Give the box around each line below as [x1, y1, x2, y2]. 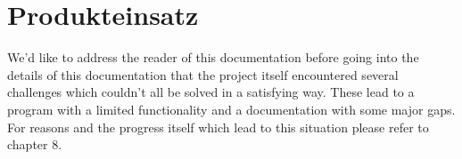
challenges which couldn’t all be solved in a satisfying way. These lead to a [7, 83, 415, 101]
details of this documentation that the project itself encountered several [7, 65, 399, 83]
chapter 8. [7, 135, 62, 154]
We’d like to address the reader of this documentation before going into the [7, 48, 419, 67]
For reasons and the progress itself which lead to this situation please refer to [7, 117, 429, 136]
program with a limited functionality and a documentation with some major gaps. [7, 99, 456, 118]
